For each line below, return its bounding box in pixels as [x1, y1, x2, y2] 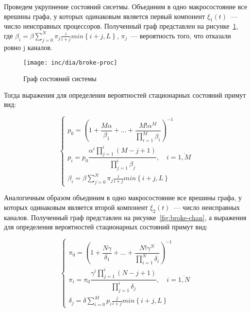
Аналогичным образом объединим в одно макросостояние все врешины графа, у [4, 192, 242, 203]
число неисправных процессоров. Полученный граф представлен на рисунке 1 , [4, 21, 238, 31]
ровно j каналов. [4, 42, 52, 52]
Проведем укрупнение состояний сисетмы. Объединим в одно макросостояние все [4, 1, 247, 11]
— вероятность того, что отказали [131, 30, 231, 40]
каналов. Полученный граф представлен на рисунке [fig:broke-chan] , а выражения [4, 212, 247, 222]
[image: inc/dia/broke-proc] [23, 59, 117, 67]
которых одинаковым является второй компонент [4, 202, 148, 212]
